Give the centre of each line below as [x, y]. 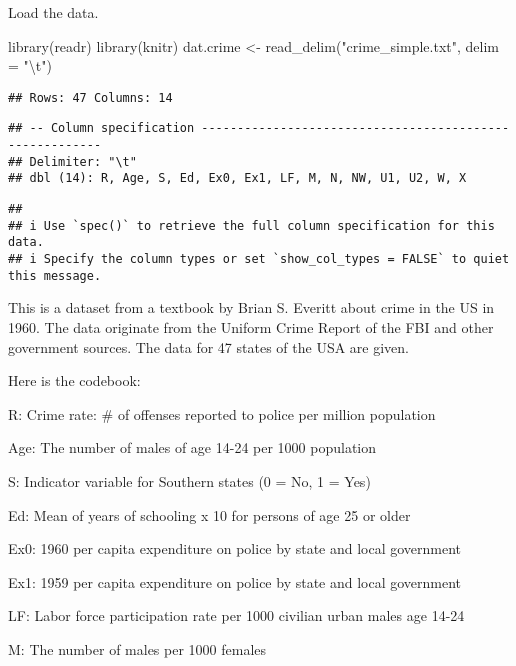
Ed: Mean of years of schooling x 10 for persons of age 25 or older [209, 514]
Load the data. [53, 12]
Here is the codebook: [74, 380]
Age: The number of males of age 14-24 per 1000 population [192, 447]
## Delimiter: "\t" [72, 161]
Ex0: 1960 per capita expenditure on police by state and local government [235, 548]
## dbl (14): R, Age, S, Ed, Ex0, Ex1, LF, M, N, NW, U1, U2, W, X [237, 178]
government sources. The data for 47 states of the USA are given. [208, 346]
